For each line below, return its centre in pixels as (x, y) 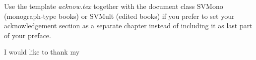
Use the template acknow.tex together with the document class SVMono (114, 6)
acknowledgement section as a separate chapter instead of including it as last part (128, 26)
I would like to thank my (42, 52)
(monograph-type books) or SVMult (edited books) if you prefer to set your (119, 16)
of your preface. (28, 35)
